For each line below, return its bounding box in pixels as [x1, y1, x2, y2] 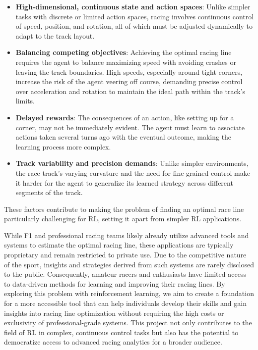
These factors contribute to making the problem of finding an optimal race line [4, 203, 244, 214]
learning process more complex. [15, 141, 111, 151]
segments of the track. [15, 187, 83, 198]
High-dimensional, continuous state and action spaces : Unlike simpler [15, 1, 251, 11]
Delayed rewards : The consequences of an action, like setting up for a [15, 112, 234, 122]
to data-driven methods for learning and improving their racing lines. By [4, 278, 225, 289]
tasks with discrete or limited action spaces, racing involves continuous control [15, 11, 254, 21]
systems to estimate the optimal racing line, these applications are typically [4, 240, 234, 250]
